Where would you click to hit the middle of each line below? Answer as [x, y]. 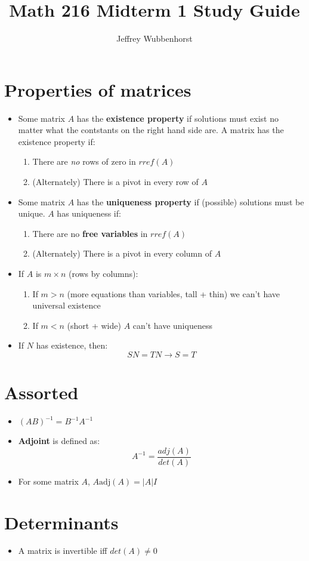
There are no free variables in [90, 233]
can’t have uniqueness [172, 325]
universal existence [67, 305]
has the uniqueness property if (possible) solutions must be [190, 201]
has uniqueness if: [89, 213]
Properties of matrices [98, 89]
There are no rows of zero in [84, 161]
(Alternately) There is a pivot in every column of [122, 253]
